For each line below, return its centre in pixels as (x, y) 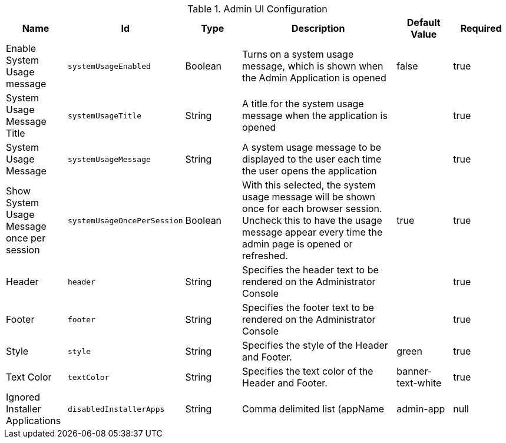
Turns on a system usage (298, 54)
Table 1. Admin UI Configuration (257, 9)
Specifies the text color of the (308, 371)
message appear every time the (312, 232)
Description (318, 28)
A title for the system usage (303, 104)
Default (424, 22)
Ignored (23, 397)
